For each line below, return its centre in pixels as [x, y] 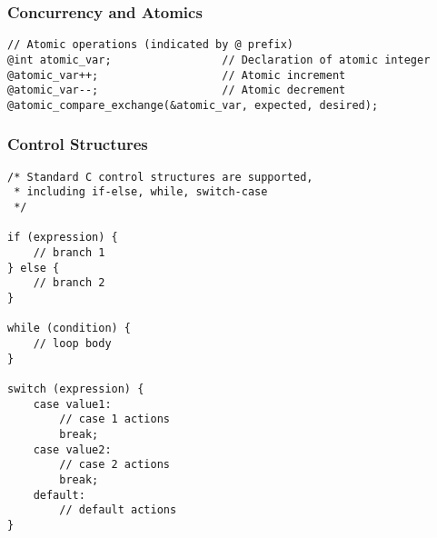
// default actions [118, 510]
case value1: [72, 404]
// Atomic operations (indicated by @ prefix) [150, 45]
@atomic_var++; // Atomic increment [177, 75]
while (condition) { [70, 329]
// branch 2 [69, 283]
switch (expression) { [76, 389]
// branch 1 [69, 253]
